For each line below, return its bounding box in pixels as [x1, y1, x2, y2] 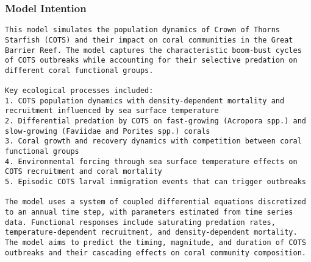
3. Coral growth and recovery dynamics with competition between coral [5, 137, 302, 146]
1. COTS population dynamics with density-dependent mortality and [5, 96, 285, 105]
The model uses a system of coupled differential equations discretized [5, 198, 306, 207]
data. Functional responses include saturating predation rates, [5, 218, 276, 227]
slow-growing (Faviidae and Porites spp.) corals [5, 126, 210, 136]
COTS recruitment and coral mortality [5, 167, 162, 176]
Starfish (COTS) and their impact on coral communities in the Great [5, 35, 293, 44]
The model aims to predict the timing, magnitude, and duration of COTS [5, 238, 306, 247]
